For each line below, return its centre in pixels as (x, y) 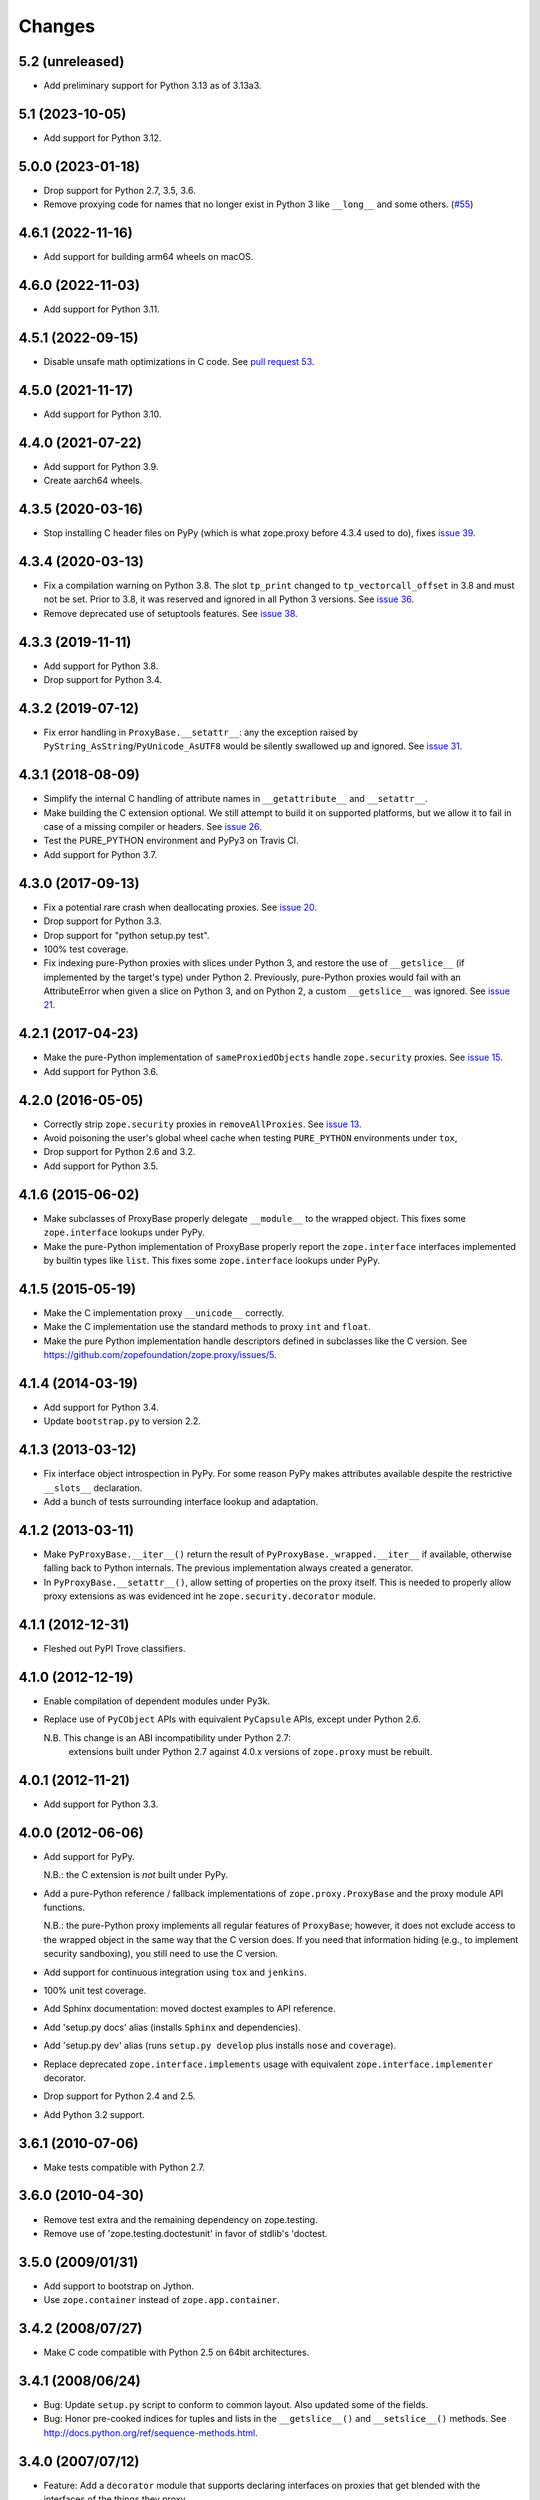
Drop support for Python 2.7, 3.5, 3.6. (119, 190)
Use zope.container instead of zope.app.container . (161, 2300)
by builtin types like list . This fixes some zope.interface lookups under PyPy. (212, 1260)
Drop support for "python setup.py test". (126, 935)
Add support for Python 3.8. (101, 666)
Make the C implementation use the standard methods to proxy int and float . (207, 1327)
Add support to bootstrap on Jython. (119, 2286)
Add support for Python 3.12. (102, 137)
